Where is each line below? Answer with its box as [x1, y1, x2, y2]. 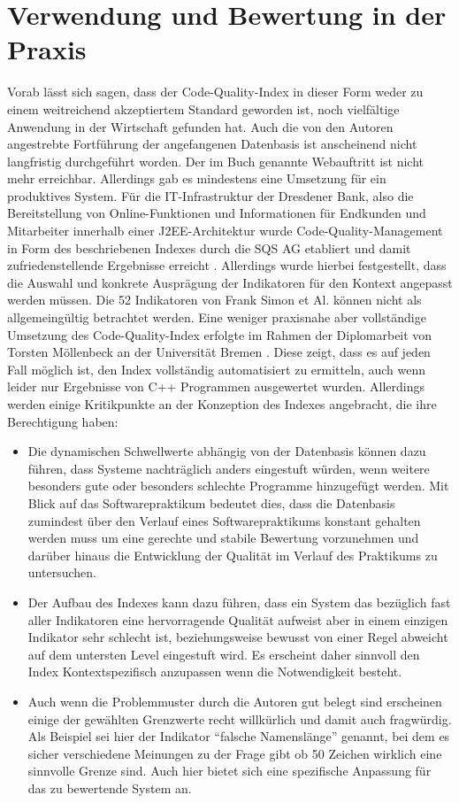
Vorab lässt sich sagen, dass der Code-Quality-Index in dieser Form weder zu [7, 82, 424, 101]
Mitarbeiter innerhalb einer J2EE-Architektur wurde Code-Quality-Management [7, 221, 443, 240]
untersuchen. [27, 563, 96, 582]
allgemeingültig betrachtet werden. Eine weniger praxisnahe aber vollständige [7, 308, 426, 327]
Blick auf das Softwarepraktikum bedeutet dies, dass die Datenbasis [27, 493, 395, 512]
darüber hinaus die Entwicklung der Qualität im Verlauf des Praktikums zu [27, 545, 438, 564]
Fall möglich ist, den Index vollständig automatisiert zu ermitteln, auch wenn [7, 359, 426, 378]
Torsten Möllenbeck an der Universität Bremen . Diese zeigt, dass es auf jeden [7, 343, 431, 361]
